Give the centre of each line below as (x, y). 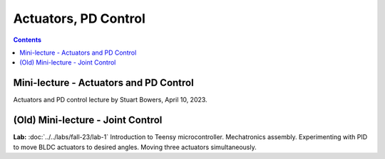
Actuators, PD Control (79, 18)
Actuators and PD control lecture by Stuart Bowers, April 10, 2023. (110, 100)
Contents (27, 40)
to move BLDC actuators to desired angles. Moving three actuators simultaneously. (135, 147)
